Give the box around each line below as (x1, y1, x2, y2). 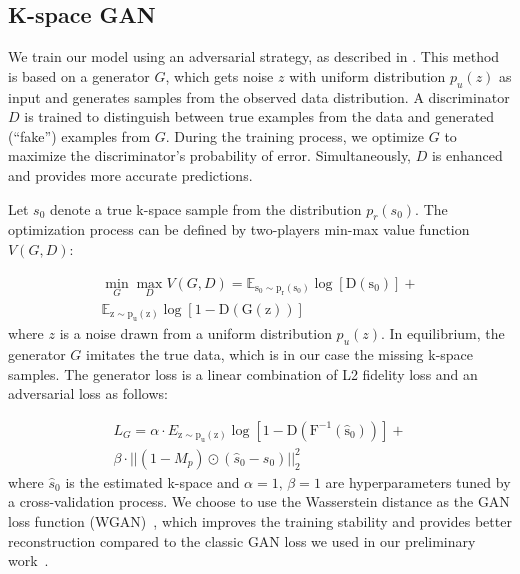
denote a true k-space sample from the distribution (50, 198, 362, 219)
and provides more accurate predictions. (8, 164, 253, 185)
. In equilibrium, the (381, 323, 505, 344)
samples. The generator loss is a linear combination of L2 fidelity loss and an (8, 363, 478, 384)
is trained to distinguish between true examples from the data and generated (24, 106, 495, 127)
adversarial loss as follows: (8, 383, 168, 404)
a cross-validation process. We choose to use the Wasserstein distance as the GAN (8, 491, 510, 512)
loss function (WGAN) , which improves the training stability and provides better (8, 510, 512, 531)
